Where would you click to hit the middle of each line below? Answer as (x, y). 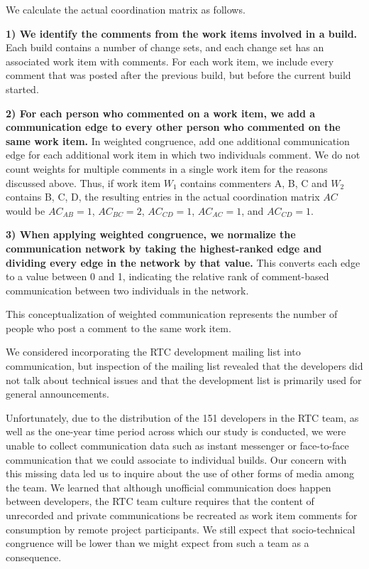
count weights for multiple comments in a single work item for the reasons (167, 168)
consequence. (34, 557)
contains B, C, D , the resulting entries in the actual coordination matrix (163, 197)
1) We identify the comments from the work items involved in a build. (182, 33)
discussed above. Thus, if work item (83, 182)
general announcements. (57, 394)
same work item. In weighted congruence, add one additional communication (178, 140)
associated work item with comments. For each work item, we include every (170, 61)
